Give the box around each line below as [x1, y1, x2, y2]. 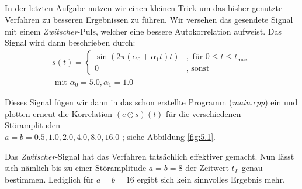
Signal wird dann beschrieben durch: [5, 36, 136, 49]
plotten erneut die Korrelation [5, 107, 113, 119]
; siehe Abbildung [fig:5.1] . [122, 130, 216, 143]
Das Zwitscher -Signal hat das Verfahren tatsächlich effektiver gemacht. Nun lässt [5, 150, 294, 162]
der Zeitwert [185, 161, 229, 174]
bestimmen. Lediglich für [5, 173, 94, 185]
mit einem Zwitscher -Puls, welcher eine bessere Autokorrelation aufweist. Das [5, 25, 282, 37]
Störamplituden [5, 119, 60, 131]
